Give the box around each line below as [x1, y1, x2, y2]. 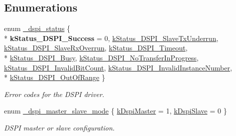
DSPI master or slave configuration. [4, 122, 115, 132]
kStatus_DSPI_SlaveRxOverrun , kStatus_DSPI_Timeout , [4, 42, 188, 53]
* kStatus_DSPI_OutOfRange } [4, 72, 105, 82]
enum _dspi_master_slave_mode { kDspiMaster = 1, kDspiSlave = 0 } [4, 105, 227, 116]
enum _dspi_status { [4, 23, 71, 33]
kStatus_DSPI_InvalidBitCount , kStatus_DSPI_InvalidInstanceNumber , [4, 62, 232, 72]
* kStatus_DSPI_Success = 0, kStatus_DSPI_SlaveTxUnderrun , [4, 32, 218, 43]
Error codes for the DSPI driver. [4, 88, 104, 99]
